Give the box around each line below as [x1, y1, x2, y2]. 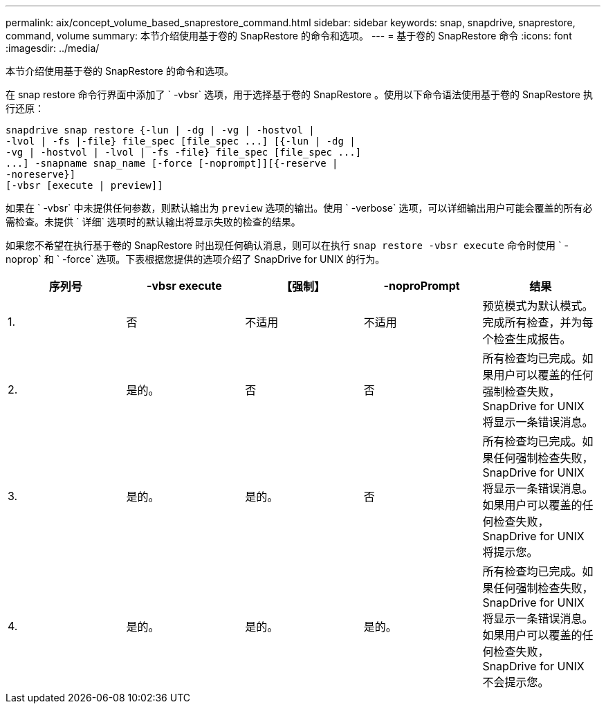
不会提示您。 [482, 675, 549, 689]
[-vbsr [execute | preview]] [6, 180, 163, 191]
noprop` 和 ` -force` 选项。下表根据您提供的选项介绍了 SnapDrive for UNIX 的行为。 [6, 253, 385, 265]
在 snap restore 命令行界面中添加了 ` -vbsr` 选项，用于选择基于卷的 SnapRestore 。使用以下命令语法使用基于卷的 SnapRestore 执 [6, 89, 593, 100]
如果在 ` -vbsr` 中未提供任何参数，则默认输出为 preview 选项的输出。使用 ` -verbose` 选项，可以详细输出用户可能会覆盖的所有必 [6, 202, 593, 214]
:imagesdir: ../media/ [6, 42, 100, 54]
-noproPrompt [383, 279, 460, 293]
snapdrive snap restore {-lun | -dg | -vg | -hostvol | [6, 125, 315, 136]
